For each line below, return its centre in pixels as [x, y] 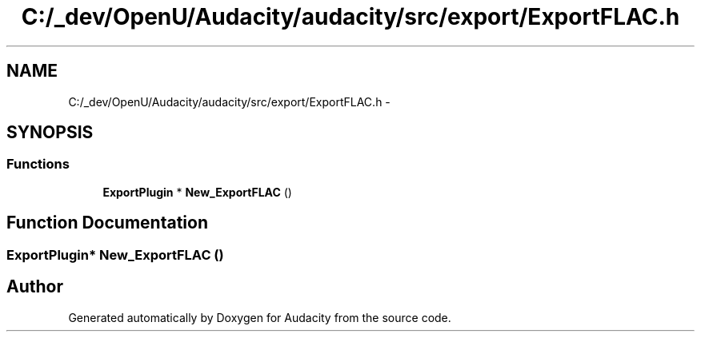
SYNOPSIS [50, 133]
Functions [38, 164]
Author [35, 287]
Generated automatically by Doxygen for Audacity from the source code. [260, 317]
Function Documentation [107, 223]
